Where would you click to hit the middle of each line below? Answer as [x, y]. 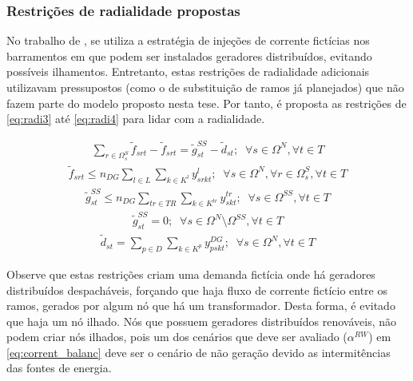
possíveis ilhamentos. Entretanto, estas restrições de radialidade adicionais [188, 71]
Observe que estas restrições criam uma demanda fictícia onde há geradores [191, 274]
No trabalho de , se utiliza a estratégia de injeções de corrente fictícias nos [188, 40]
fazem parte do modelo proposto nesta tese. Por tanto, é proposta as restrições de [206, 103]
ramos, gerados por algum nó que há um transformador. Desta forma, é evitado [201, 306]
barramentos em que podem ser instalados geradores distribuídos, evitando [189, 56]
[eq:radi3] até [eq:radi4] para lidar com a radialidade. [136, 119]
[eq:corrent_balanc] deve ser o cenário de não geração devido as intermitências [199, 352]
